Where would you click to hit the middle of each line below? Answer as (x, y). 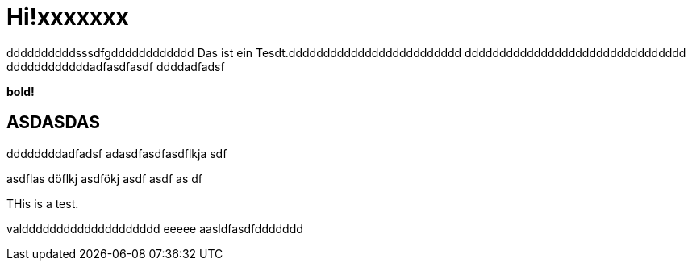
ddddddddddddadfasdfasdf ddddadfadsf (116, 66)
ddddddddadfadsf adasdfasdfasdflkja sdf (117, 153)
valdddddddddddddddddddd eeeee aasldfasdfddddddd (155, 228)
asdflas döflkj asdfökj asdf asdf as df (104, 178)
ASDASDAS (53, 123)
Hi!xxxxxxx (68, 17)
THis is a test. (43, 203)
